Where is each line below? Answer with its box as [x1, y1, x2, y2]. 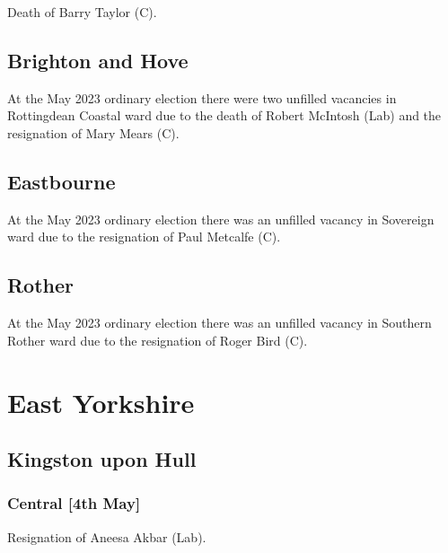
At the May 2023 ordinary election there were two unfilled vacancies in [7, 88, 397, 107]
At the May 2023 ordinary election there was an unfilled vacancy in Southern [7, 313, 432, 332]
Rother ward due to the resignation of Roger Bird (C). [7, 330, 308, 349]
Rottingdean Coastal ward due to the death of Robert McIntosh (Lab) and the [7, 106, 442, 125]
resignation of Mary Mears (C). [7, 123, 180, 142]
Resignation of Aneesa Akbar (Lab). [7, 527, 206, 546]
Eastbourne [7, 167, 116, 195]
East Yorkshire [7, 383, 195, 420]
